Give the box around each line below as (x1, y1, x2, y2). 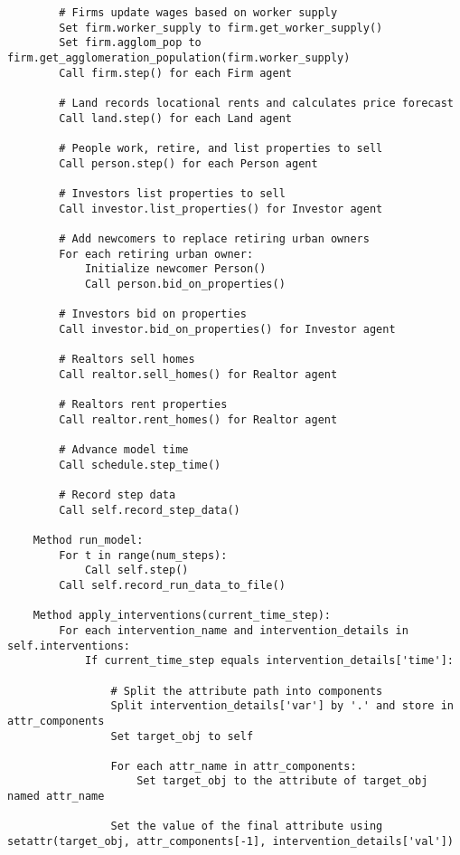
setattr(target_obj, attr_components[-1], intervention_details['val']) (7, 835, 454, 849)
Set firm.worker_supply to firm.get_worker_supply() (59, 21, 383, 34)
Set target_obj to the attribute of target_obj (136, 774, 428, 788)
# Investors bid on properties (59, 308, 247, 321)
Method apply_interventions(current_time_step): (33, 609, 331, 622)
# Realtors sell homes (59, 353, 195, 366)
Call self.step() (84, 564, 189, 577)
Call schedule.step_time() (59, 458, 221, 471)
